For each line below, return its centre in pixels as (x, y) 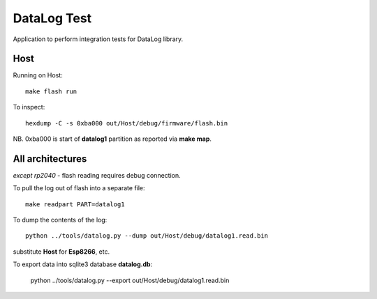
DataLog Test (52, 18)
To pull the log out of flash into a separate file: (79, 188)
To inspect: (29, 107)
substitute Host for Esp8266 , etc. (61, 252)
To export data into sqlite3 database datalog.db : (83, 264)
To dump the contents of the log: (60, 220)
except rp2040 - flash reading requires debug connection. (97, 175)
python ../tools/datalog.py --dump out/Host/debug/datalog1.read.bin (147, 236)
